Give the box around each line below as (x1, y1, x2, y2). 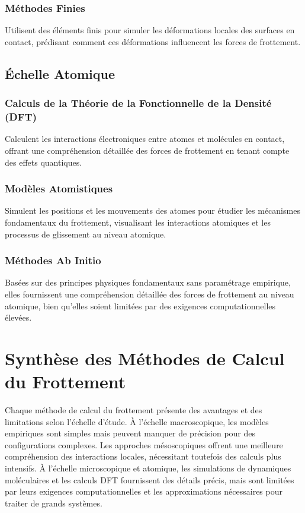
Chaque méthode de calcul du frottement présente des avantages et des (5, 404, 262, 416)
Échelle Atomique (5, 64, 115, 83)
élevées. (5, 311, 32, 324)
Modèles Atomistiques (5, 181, 113, 196)
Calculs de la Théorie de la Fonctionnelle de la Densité (5, 96, 272, 110)
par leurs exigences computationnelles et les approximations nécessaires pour (5, 485, 282, 498)
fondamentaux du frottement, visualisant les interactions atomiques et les (5, 216, 271, 228)
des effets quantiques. (5, 156, 82, 168)
